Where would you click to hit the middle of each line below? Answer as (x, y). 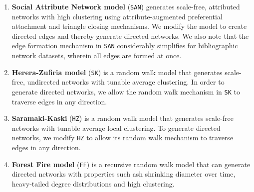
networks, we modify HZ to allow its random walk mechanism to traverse (123, 138)
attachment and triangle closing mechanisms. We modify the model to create (129, 26)
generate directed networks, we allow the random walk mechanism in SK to (126, 91)
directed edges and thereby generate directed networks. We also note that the (130, 36)
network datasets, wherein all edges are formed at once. (97, 55)
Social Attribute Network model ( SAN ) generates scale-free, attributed (126, 6)
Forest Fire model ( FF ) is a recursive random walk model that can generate (131, 164)
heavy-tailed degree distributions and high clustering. (93, 183)
